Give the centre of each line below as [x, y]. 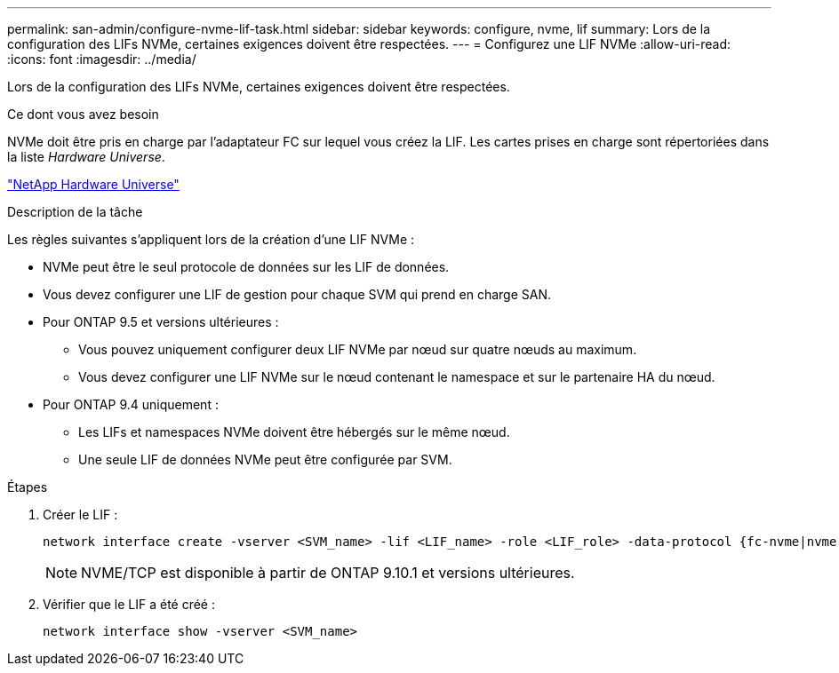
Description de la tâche [75, 212]
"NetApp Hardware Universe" [93, 184]
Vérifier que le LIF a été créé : [129, 604]
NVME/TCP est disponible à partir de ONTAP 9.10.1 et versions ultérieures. [328, 573]
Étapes [28, 487]
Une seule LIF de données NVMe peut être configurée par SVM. [265, 459]
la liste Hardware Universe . [86, 157]
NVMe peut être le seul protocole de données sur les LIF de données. [246, 267]
